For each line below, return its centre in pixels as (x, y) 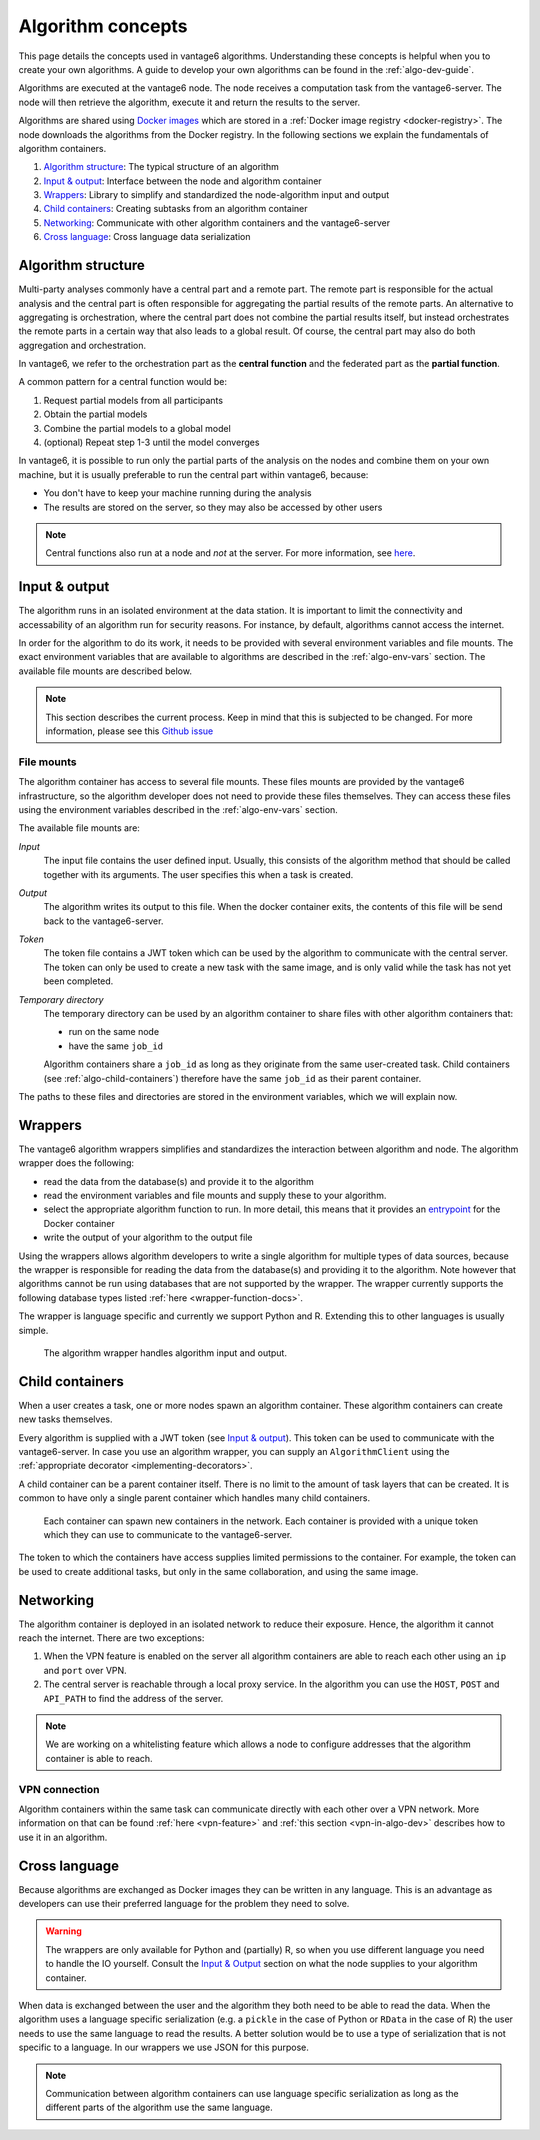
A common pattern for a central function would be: (123, 382)
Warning (63, 1931)
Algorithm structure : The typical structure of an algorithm (161, 167)
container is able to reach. (99, 1758)
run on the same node (114, 1032)
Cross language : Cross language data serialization (147, 237)
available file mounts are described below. (105, 671)
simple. (33, 1330)
